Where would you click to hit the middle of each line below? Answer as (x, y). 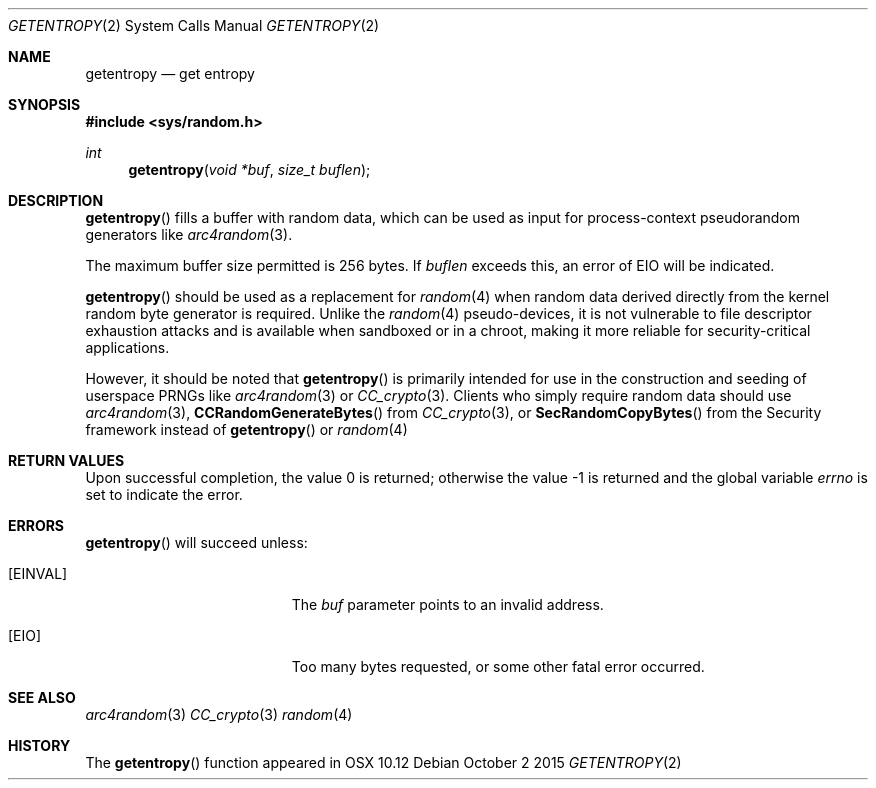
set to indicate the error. (164, 494)
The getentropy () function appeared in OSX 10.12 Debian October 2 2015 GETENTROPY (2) (383, 762)
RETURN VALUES (66, 460)
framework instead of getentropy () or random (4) (246, 429)
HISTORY (39, 745)
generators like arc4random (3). (189, 234)
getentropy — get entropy (170, 73)
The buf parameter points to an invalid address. (447, 604)
